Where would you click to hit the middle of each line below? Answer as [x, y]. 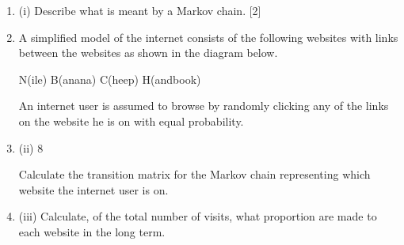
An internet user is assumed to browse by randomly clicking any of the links [204, 106]
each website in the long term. [92, 231]
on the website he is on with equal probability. [131, 121]
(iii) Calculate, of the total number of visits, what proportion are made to [198, 216]
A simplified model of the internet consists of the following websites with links [208, 37]
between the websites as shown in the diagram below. [148, 53]
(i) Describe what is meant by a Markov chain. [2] [140, 10]
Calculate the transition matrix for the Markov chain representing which [194, 174]
